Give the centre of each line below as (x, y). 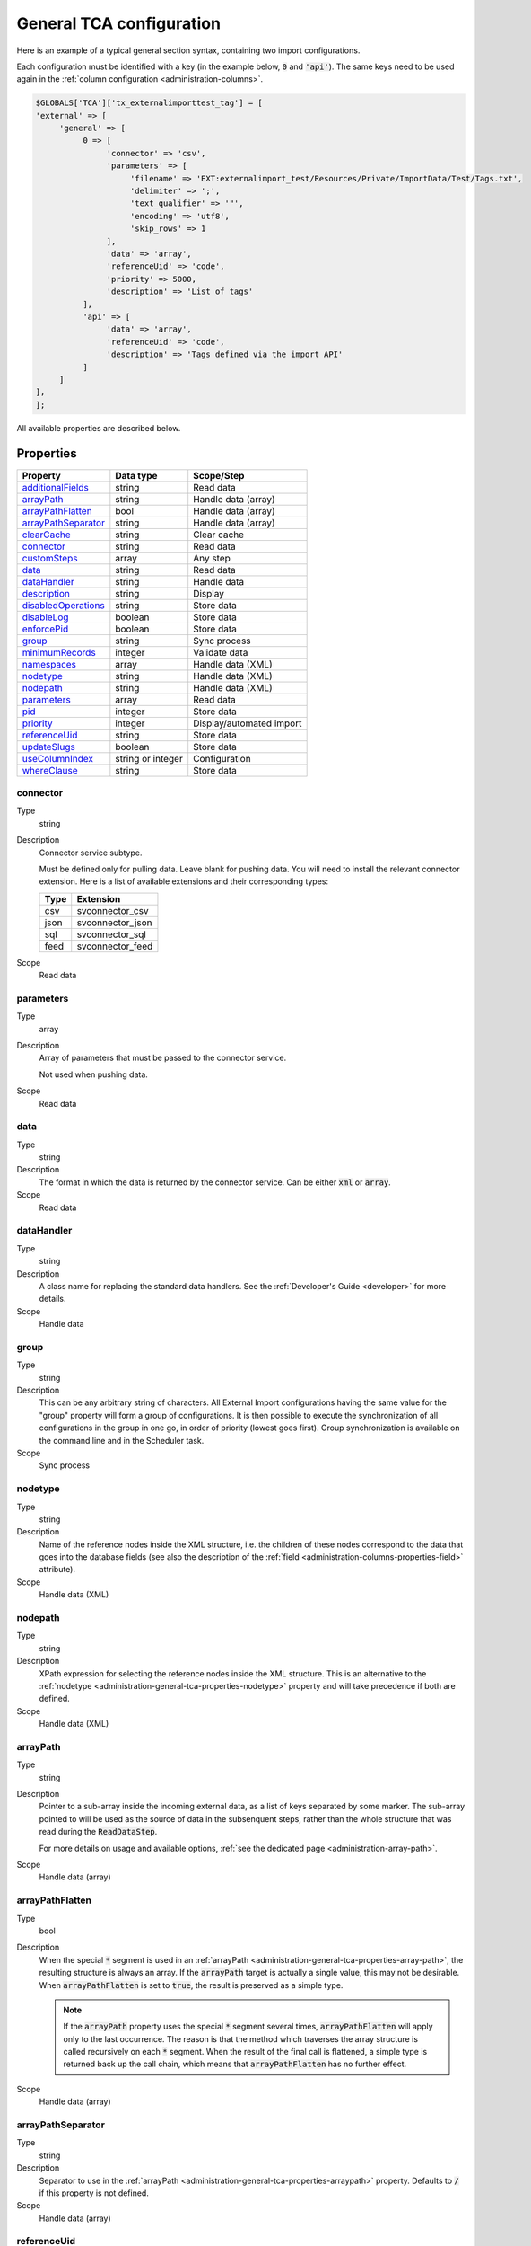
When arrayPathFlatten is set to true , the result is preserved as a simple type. (191, 1985)
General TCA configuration (119, 23)
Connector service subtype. (91, 853)
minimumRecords (59, 652)
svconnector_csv (113, 910)
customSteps (50, 558)
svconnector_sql (112, 934)
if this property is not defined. (94, 2193)
